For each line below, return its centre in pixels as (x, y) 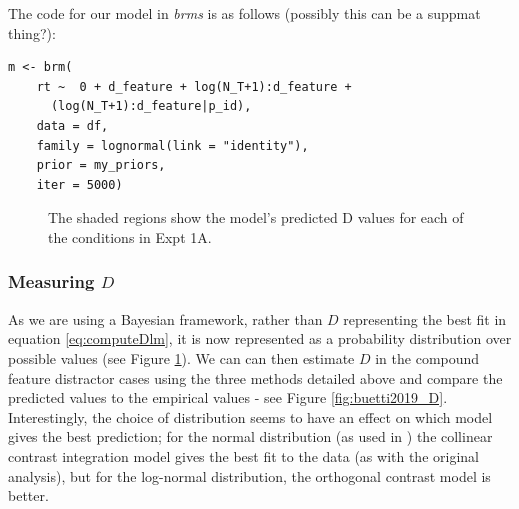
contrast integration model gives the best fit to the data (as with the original (243, 455)
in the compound (427, 357)
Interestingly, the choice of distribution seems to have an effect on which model (250, 416)
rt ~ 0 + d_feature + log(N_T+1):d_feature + (194, 86)
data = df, (72, 125)
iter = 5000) (79, 184)
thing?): (32, 32)
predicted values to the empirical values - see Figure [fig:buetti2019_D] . (228, 397)
